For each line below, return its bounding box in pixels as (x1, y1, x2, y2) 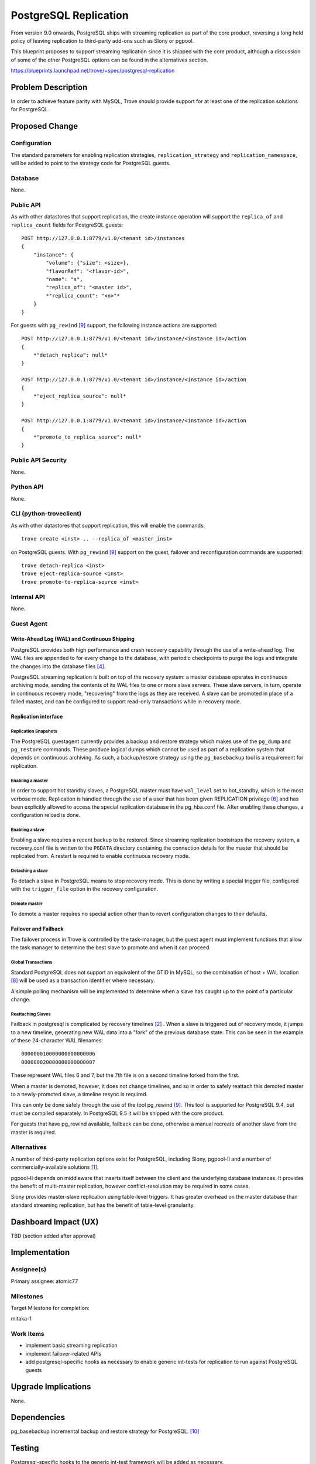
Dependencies (11, 1412, 66, 1422)
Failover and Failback (11, 925, 64, 932)
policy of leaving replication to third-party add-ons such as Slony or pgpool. (11, 37, 194, 44)
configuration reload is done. (11, 812, 81, 819)
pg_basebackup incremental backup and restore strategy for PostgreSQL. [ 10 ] (11, 1428, 200, 1435)
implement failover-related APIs (25, 1350, 102, 1357)
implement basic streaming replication (25, 1342, 118, 1349)
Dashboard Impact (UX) (11, 1217, 99, 1227)
